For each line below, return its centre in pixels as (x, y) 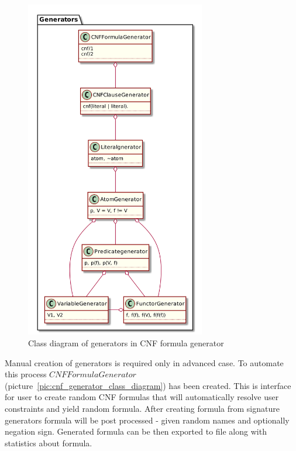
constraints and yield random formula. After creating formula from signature (142, 408)
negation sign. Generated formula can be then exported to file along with (136, 431)
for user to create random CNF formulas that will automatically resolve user (142, 397)
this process (26, 374)
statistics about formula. (49, 443)
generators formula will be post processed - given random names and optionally (147, 420)
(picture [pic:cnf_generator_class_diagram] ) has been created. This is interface (148, 385)
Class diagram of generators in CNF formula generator (126, 342)
